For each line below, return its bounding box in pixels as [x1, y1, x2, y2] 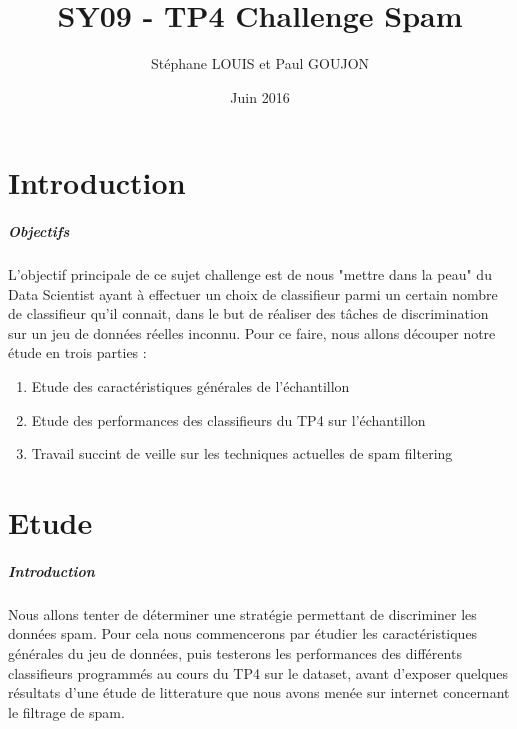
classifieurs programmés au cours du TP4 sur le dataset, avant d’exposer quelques [8, 662, 509, 683]
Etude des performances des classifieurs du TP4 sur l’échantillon [31, 409, 426, 430]
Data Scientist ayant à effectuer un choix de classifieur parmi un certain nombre [8, 283, 498, 304]
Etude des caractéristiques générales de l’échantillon [31, 376, 350, 397]
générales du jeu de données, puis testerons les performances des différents [8, 642, 462, 663]
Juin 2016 [230, 86, 290, 107]
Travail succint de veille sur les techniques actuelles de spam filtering [31, 443, 453, 464]
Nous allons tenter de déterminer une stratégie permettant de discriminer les [8, 603, 477, 624]
